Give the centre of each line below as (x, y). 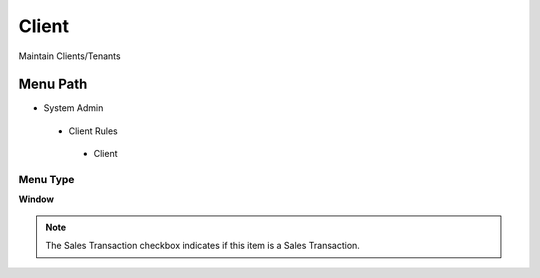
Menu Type (46, 179)
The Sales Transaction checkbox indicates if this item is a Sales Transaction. (202, 246)
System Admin (73, 108)
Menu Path (53, 84)
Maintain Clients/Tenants (69, 56)
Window (36, 199)
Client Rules (93, 131)
